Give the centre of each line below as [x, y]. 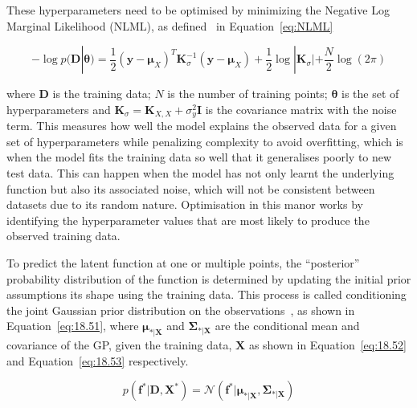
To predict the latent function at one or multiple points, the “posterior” [183, 262]
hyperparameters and [59, 109]
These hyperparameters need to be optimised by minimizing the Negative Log [198, 10]
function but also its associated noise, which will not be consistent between [191, 188]
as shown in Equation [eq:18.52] [327, 345]
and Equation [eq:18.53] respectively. [98, 360]
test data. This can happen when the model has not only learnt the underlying [200, 173]
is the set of [370, 94]
